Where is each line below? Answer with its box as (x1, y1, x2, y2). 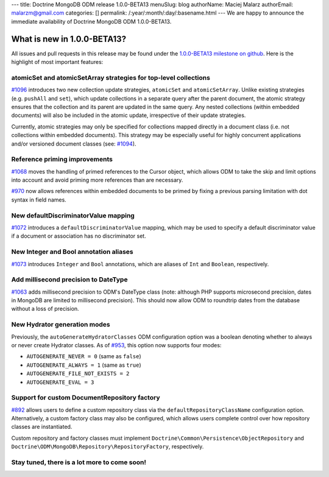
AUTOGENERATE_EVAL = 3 (26, 378, 94, 386)
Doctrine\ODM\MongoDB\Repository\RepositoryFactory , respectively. (11, 443, 204, 450)
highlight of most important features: (11, 58, 104, 66)
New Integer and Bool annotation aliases (11, 247, 133, 256)
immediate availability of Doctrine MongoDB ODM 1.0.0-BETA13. (11, 18, 172, 25)
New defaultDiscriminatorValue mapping (11, 211, 135, 219)
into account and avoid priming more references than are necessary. (11, 177, 183, 184)
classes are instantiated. (11, 423, 73, 431)
